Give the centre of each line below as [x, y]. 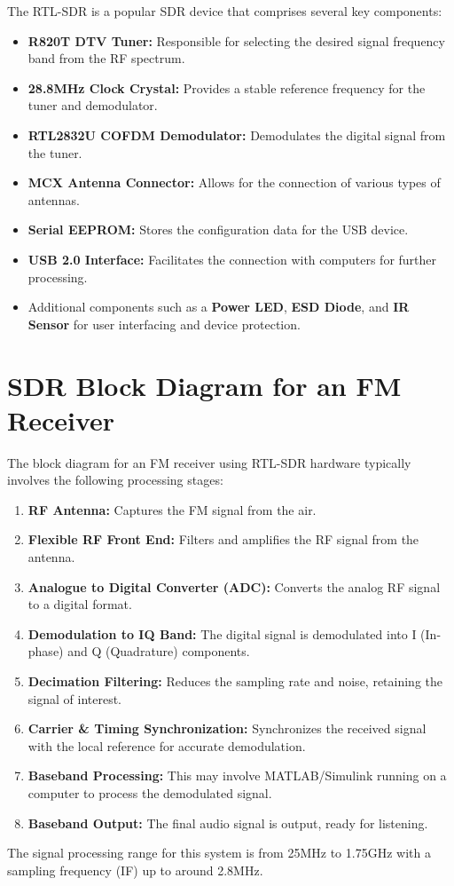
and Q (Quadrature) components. [159, 651]
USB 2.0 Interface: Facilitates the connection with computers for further [232, 259]
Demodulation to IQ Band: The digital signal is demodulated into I [222, 633]
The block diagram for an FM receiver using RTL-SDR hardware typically [209, 462]
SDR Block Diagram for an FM [204, 385]
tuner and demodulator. [93, 105]
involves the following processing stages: [115, 480]
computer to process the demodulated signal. [150, 792]
